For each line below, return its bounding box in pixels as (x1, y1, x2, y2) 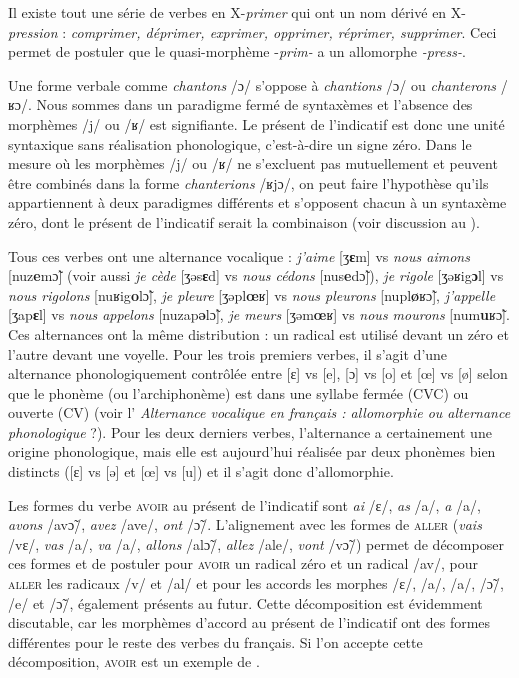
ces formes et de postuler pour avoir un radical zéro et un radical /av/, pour (8, 553, 478, 574)
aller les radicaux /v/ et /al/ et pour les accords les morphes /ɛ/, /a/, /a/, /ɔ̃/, (8, 573, 504, 594)
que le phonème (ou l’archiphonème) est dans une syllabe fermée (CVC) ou (8, 382, 469, 403)
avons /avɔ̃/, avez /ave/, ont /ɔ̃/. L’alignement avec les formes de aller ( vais (8, 514, 482, 535)
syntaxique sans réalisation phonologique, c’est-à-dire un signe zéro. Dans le (8, 133, 472, 154)
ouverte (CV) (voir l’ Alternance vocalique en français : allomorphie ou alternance (8, 402, 511, 423)
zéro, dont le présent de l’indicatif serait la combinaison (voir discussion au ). (8, 211, 480, 232)
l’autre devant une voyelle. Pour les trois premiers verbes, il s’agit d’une (8, 343, 448, 364)
